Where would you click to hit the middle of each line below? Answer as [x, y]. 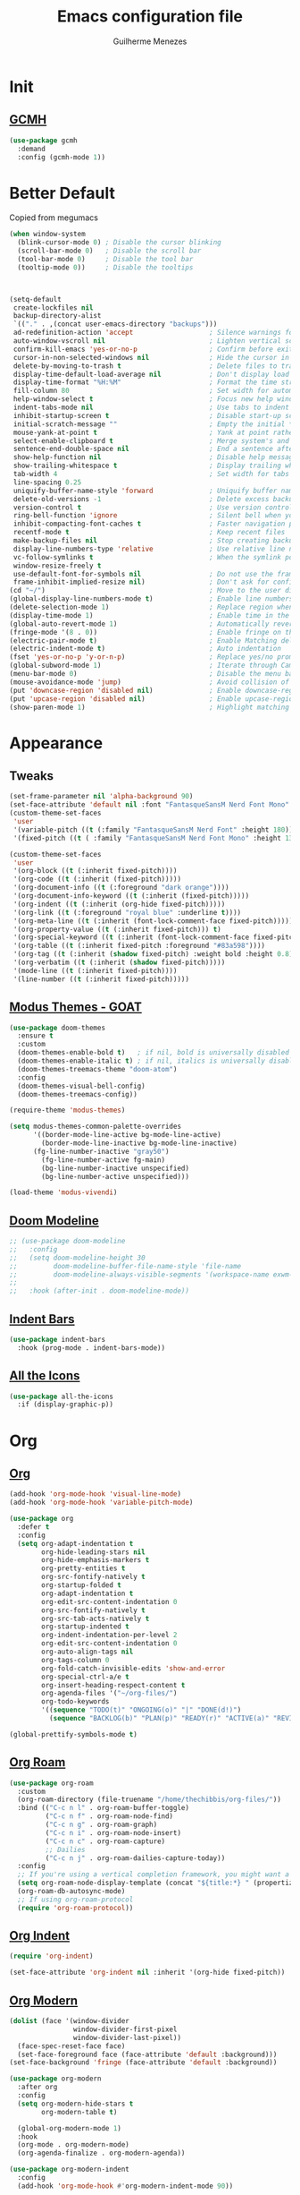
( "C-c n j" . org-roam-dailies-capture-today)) [135, 1858]
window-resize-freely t [57, 566]
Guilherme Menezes [150, 41]
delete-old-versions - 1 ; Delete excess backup [155, 499]
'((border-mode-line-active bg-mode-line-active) [127, 1135]
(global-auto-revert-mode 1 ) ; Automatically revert [153, 624]
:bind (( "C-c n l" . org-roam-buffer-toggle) [104, 1808]
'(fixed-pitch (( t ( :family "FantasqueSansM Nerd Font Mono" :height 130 [155, 838]
